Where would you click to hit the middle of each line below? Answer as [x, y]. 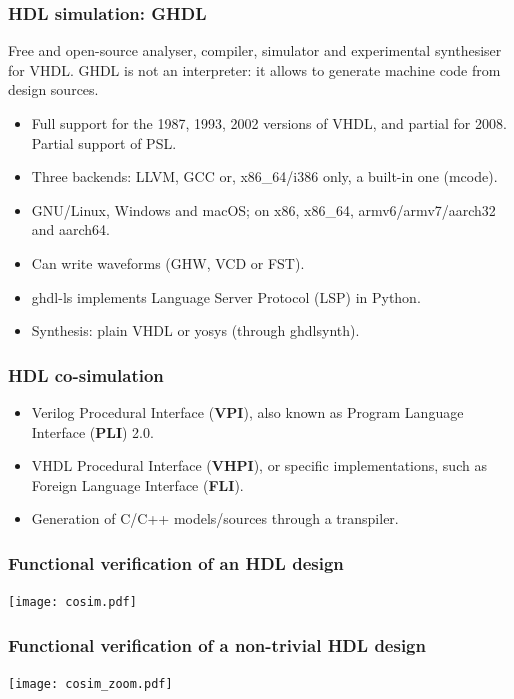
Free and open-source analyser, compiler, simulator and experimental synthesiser [255, 50]
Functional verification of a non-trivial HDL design [217, 644]
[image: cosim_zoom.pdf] [90, 684]
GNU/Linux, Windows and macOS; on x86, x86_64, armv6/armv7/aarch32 [263, 209]
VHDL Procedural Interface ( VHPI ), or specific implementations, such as [259, 465]
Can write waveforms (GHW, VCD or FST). [168, 262]
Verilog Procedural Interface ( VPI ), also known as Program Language [247, 411]
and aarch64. [71, 229]
